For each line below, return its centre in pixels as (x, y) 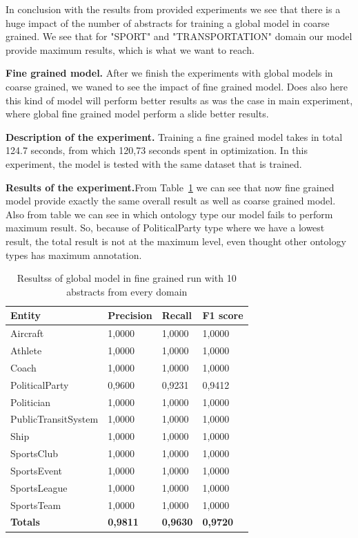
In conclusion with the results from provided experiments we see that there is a (173, 9)
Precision (130, 315)
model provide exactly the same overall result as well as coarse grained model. (171, 201)
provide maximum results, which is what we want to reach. (130, 49)
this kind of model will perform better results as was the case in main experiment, (179, 100)
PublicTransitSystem (54, 419)
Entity (26, 315)
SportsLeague (39, 487)
